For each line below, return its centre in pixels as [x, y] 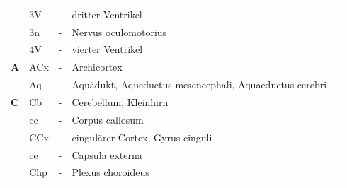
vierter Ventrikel [107, 49]
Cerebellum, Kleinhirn [120, 101]
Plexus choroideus [110, 172]
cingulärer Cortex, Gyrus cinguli [142, 137]
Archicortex [97, 67]
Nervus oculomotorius [119, 31]
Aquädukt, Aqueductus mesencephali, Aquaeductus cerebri [199, 84]
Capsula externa [107, 154]
